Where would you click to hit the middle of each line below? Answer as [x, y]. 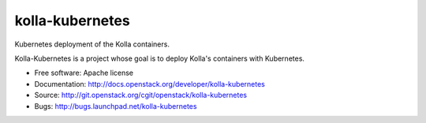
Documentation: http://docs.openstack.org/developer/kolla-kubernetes [150, 84]
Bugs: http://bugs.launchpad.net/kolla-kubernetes [116, 106]
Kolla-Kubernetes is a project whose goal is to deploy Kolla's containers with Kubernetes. [160, 58]
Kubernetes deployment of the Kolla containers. [92, 44]
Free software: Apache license [84, 73]
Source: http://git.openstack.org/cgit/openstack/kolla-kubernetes [141, 95]
